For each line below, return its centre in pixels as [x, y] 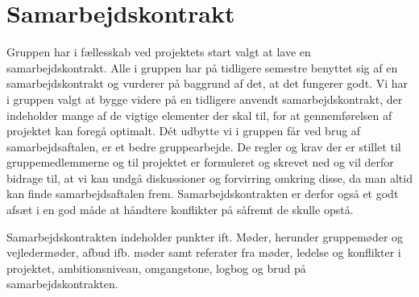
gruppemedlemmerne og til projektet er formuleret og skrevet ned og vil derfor [200, 162]
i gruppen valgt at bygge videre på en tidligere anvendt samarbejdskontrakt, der [205, 99]
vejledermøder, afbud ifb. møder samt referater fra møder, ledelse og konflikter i [204, 252]
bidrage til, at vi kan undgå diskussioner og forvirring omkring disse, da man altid [209, 177]
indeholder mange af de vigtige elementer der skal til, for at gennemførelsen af [199, 115]
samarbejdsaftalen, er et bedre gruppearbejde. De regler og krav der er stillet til [204, 146]
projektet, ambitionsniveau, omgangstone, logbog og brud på [156, 268]
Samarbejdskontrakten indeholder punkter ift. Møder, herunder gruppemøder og [205, 236]
